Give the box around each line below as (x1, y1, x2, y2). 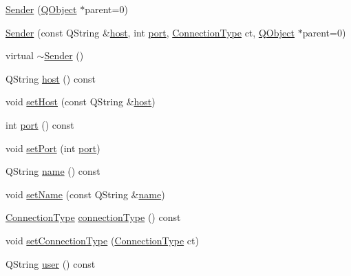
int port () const (6, 117, 74, 131)
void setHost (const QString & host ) (6, 94, 156, 109)
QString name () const (6, 164, 100, 178)
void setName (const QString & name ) (6, 187, 165, 201)
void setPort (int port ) (6, 140, 100, 155)
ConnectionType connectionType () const (6, 210, 181, 224)
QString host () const (6, 71, 96, 85)
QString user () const (6, 256, 96, 270)
